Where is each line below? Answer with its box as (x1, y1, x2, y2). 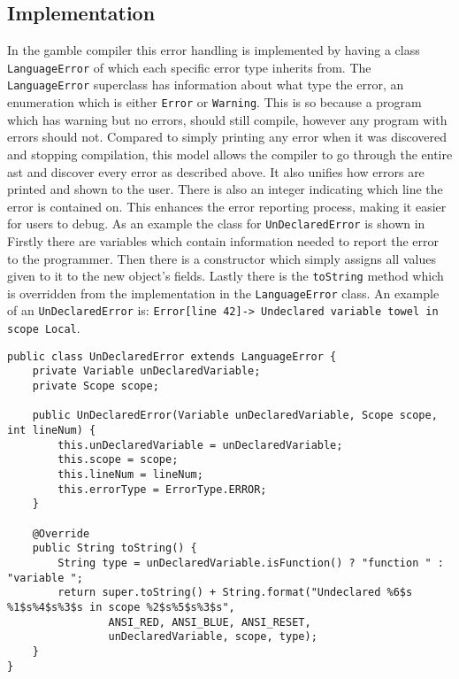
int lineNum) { (7, 424, 96, 437)
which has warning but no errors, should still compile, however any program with (7, 110, 448, 128)
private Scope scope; (32, 380, 159, 393)
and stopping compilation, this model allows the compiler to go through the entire (7, 144, 453, 163)
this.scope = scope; (57, 453, 179, 467)
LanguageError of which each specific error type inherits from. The (7, 58, 371, 76)
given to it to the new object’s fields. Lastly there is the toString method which (7, 266, 444, 285)
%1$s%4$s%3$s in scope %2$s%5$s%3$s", (7, 600, 235, 613)
